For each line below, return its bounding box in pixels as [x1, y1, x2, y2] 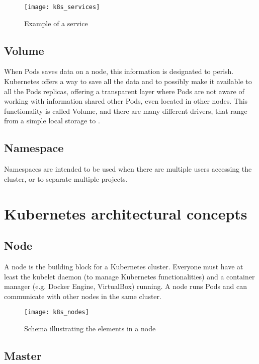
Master [4, 348, 42, 363]
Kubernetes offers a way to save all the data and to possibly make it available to [4, 76, 252, 87]
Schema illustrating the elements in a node [24, 323, 156, 334]
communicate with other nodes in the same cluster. [4, 290, 161, 301]
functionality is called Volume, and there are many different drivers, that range [4, 105, 247, 116]
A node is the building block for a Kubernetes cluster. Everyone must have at [4, 261, 243, 271]
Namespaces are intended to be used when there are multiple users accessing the [4, 164, 252, 174]
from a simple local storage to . [4, 115, 100, 126]
